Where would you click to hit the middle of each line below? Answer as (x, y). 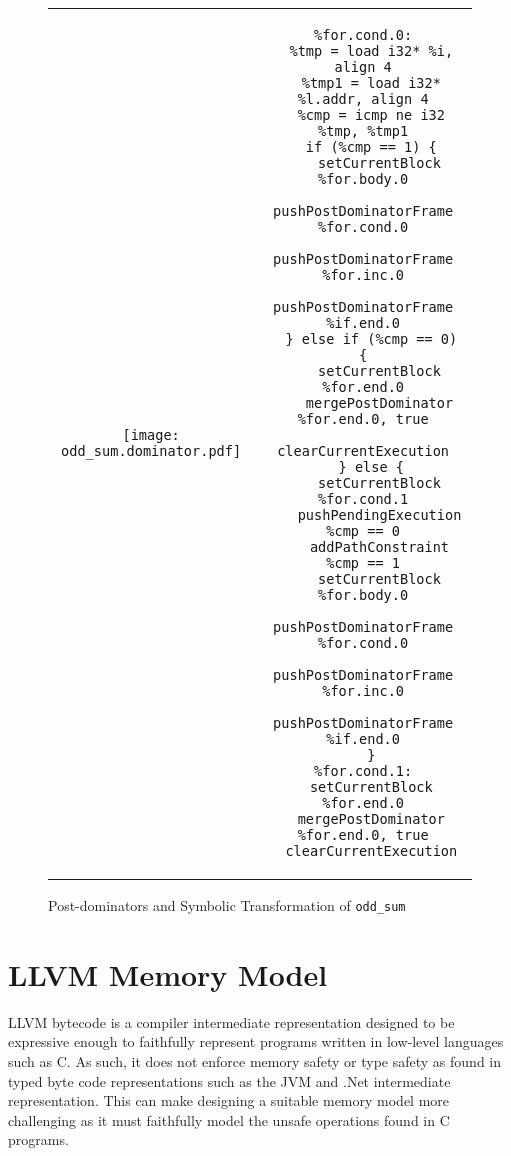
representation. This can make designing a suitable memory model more (229, 1100)
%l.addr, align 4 (363, 99)
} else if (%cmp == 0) (371, 339)
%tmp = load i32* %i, (371, 51)
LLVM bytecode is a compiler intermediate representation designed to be (231, 1021)
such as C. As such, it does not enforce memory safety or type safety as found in (255, 1060)
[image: (151, 435)
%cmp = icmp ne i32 (371, 115)
